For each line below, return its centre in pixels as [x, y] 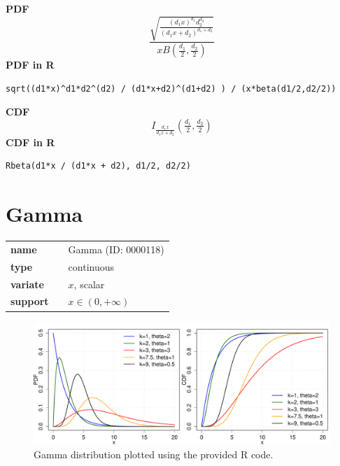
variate [27, 284]
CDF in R [30, 142]
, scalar [89, 284]
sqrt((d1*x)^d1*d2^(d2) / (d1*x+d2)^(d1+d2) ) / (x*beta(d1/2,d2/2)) [171, 89]
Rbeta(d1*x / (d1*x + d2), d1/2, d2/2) [98, 166]
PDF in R [30, 65]
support [30, 301]
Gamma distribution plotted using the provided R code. [154, 454]
